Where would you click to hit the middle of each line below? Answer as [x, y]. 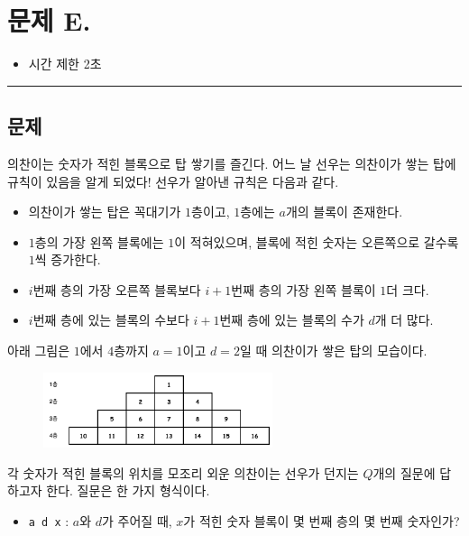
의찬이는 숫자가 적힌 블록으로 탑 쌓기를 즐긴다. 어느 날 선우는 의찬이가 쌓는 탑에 [232, 163]
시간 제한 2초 [65, 64]
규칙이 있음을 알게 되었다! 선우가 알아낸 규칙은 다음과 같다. [173, 181]
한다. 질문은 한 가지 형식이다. [128, 490]
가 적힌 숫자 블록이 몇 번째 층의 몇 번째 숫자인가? [322, 520]
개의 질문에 [404, 472]
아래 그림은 [39, 351]
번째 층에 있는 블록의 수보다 [111, 320]
